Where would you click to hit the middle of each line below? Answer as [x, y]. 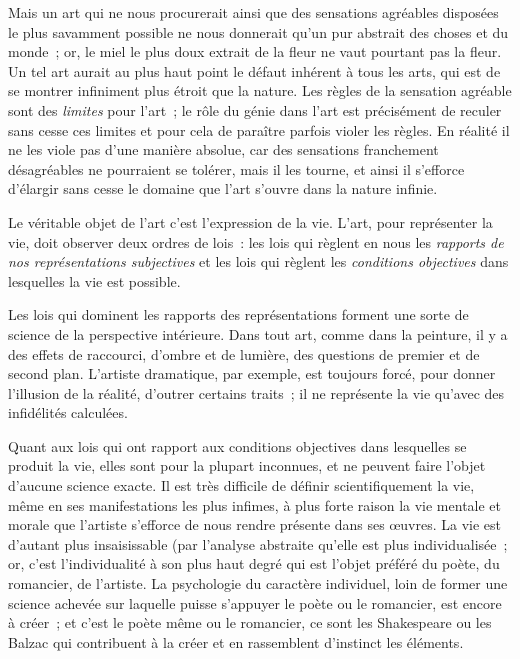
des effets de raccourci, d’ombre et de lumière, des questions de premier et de [244, 353]
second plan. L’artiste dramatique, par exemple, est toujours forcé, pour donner [252, 373]
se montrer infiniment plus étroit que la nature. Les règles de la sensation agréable [260, 90]
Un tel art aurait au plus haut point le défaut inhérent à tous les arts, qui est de [254, 70]
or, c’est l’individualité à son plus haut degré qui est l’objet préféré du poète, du [254, 563]
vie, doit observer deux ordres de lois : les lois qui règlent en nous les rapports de [256, 241]
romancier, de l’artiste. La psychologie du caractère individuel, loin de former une [258, 583]
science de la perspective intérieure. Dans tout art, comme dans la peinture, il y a [258, 333]
